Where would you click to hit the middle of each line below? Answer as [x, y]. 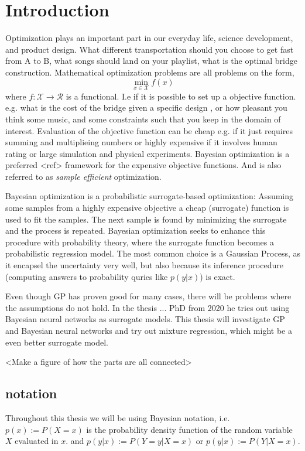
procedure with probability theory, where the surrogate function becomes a [140, 242]
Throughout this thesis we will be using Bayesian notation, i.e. [118, 417]
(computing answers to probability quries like [87, 276]
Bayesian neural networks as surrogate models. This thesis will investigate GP [145, 319]
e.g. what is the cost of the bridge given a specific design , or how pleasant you [146, 107]
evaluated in [37, 441]
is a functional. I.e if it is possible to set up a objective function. [181, 96]
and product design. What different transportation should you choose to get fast [150, 49]
